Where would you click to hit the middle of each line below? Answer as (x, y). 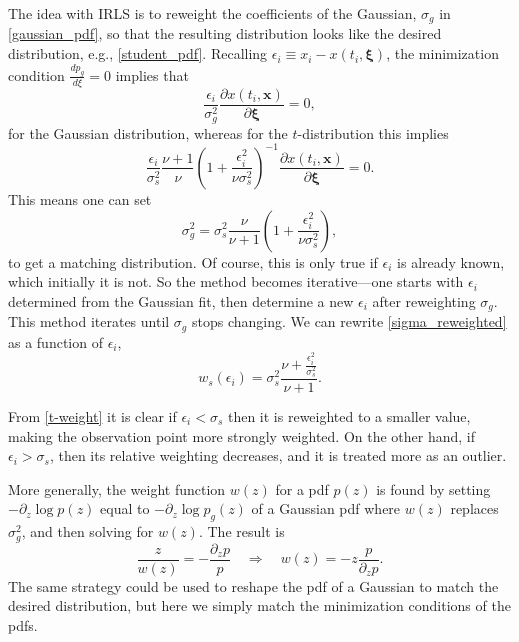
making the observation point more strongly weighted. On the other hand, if (242, 435)
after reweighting (424, 300)
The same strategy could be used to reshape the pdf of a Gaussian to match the (253, 585)
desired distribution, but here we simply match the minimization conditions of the (259, 605)
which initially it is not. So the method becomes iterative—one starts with (236, 281)
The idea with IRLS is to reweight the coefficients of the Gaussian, (212, 13)
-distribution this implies (373, 132)
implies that (152, 74)
